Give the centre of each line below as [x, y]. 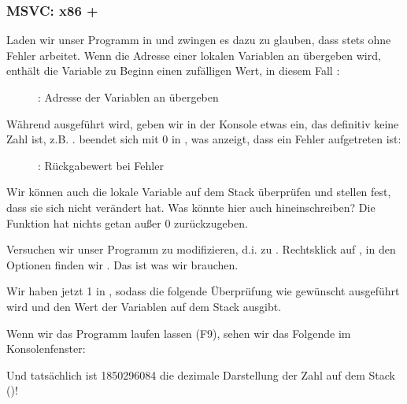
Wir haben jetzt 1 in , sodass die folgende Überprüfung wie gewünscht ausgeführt [203, 291]
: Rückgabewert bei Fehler [101, 165]
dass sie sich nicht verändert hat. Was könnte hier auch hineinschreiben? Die [191, 207]
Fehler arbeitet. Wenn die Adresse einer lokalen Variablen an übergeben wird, [194, 55]
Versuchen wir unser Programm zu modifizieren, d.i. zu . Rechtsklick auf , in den [201, 249]
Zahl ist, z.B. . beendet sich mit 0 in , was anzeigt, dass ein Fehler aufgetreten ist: [204, 139]
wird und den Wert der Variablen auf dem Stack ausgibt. [144, 306]
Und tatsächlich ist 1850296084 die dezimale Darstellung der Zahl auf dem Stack [201, 374]
